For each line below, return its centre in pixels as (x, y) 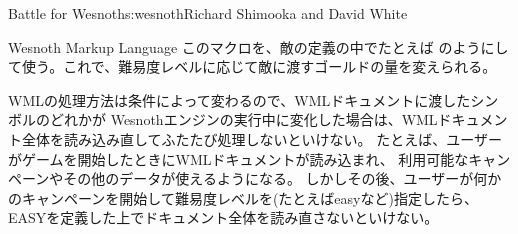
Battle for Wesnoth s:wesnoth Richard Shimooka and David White (208, 13)
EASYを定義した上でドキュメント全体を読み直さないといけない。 (223, 217)
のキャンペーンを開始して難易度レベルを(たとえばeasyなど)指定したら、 (243, 197)
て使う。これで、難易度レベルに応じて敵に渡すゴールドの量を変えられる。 (252, 66)
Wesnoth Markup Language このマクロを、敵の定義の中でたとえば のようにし (258, 46)
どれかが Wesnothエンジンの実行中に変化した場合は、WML (243, 119)
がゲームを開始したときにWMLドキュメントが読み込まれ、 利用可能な (238, 158)
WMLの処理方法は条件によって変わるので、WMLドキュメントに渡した (239, 99)
